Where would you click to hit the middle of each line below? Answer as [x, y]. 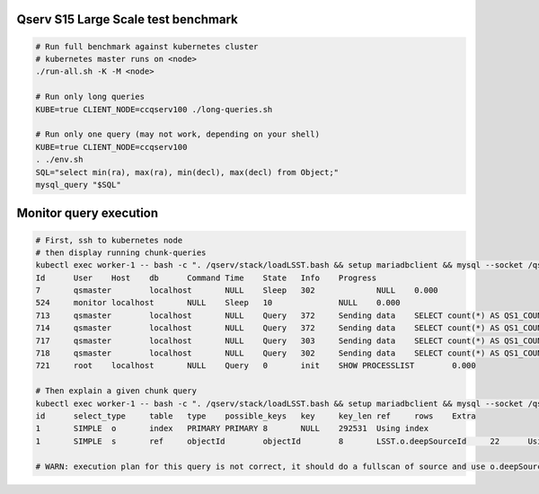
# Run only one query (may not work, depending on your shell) [178, 134]
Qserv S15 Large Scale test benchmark [127, 19]
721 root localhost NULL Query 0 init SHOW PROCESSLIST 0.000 [256, 366]
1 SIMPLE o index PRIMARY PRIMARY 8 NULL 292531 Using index [232, 428]
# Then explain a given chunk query [116, 391]
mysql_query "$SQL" [78, 185]
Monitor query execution [88, 213]
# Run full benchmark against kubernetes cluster [147, 46]
